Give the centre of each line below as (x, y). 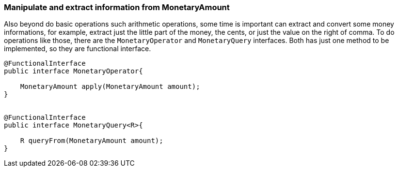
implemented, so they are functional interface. (78, 49)
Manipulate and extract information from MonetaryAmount (117, 7)
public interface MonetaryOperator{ (73, 71)
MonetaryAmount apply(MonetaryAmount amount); (110, 87)
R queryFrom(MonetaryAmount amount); (92, 141)
